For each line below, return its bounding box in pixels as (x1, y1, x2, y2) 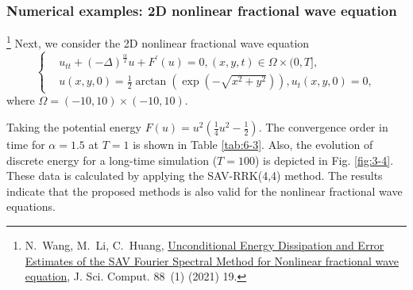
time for (6, 136, 45, 152)
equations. (6, 198, 56, 215)
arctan (135, 76, 167, 88)
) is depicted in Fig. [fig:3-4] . (254, 151, 394, 168)
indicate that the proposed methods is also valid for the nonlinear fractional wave (6, 182, 403, 199)
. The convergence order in (258, 119, 388, 135)
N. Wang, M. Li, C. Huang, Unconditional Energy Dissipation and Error (25, 236, 384, 253)
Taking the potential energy (6, 119, 142, 135)
